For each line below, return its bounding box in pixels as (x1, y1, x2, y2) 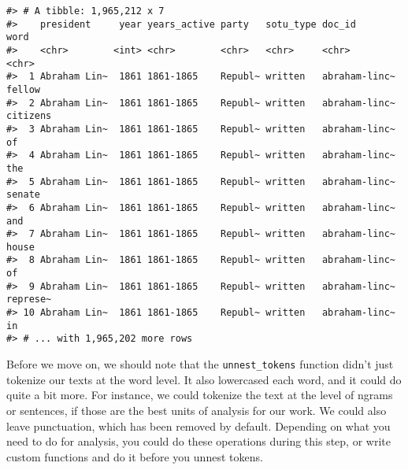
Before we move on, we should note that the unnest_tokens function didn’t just (6, 356, 394, 372)
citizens (6, 110, 52, 122)
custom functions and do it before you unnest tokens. (6, 448, 263, 464)
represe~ (6, 294, 52, 305)
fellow (6, 83, 40, 95)
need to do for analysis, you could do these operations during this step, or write (6, 433, 391, 450)
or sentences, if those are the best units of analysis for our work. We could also (6, 402, 387, 418)
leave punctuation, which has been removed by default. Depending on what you (6, 417, 391, 434)
